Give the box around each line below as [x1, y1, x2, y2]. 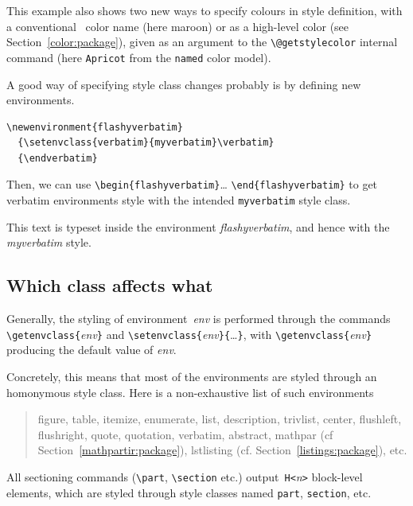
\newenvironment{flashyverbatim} [6, 121, 183, 133]
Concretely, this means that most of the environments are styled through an [6, 368, 377, 385]
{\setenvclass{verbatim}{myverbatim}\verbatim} [18, 137, 275, 149]
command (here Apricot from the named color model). [6, 49, 271, 65]
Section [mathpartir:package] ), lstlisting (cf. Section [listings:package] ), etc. [37, 442, 407, 458]
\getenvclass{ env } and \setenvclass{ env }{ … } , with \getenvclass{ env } [6, 325, 372, 342]
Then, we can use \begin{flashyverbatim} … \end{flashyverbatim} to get [6, 176, 378, 193]
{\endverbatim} [18, 152, 98, 164]
